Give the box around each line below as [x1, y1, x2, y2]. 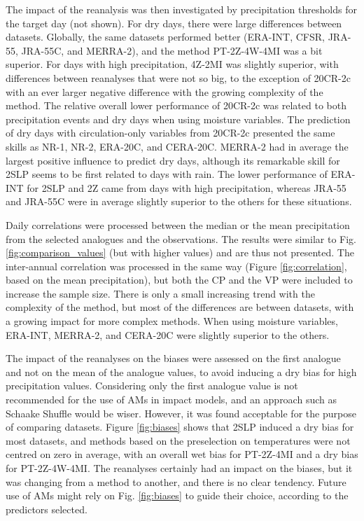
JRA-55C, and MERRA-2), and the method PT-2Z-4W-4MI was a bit [21, 43, 323, 57]
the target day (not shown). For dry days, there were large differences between [6, 15, 342, 30]
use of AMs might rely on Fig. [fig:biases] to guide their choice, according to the [6, 488, 349, 503]
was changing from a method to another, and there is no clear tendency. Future [6, 474, 346, 489]
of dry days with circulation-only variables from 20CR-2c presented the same [6, 125, 335, 140]
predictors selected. [6, 501, 87, 516]
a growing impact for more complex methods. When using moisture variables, [6, 314, 338, 328]
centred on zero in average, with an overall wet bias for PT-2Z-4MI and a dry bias [6, 447, 358, 461]
